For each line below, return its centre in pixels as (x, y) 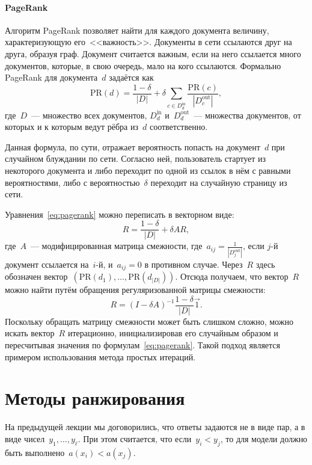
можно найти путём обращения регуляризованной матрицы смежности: (135, 290)
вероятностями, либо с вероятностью (72, 182)
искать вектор (30, 333)
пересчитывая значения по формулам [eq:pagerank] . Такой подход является (143, 344)
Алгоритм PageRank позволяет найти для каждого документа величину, (137, 30)
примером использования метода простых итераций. (100, 356)
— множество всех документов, (89, 115)
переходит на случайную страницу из (219, 182)
